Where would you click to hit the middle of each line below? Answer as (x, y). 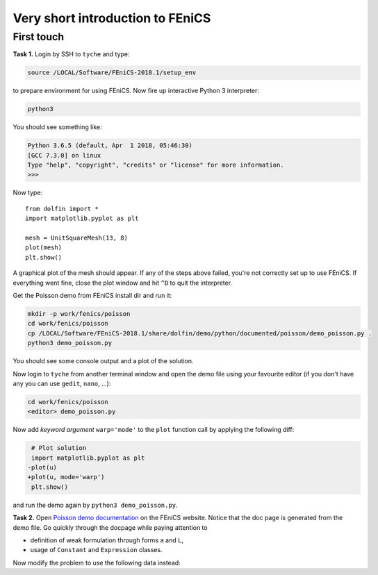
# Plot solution (59, 448)
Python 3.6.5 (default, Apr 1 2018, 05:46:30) (110, 145)
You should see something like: (57, 127)
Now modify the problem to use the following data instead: (97, 562)
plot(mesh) (44, 248)
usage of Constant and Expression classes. (96, 550)
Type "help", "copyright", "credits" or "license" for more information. (156, 165)
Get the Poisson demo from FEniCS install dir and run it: (92, 295)
